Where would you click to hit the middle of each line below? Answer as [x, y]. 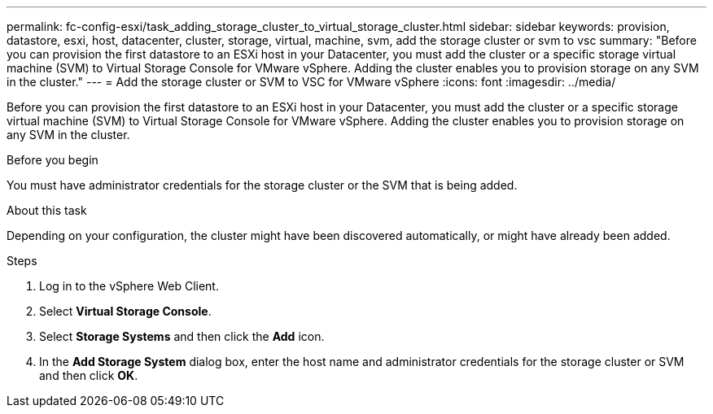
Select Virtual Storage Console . [125, 311]
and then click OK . [89, 375]
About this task [47, 210]
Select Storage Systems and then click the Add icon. [182, 336]
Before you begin [52, 160]
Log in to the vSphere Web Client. [129, 286]
